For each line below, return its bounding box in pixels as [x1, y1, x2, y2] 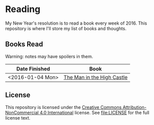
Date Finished [16, 65, 50, 72]
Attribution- [122, 104, 147, 110]
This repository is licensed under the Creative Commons [5, 104, 122, 110]
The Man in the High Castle [63, 74, 128, 81]
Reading [5, 4, 41, 15]
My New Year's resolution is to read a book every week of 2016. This [5, 20, 147, 26]
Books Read [5, 40, 44, 49]
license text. [5, 114, 31, 121]
